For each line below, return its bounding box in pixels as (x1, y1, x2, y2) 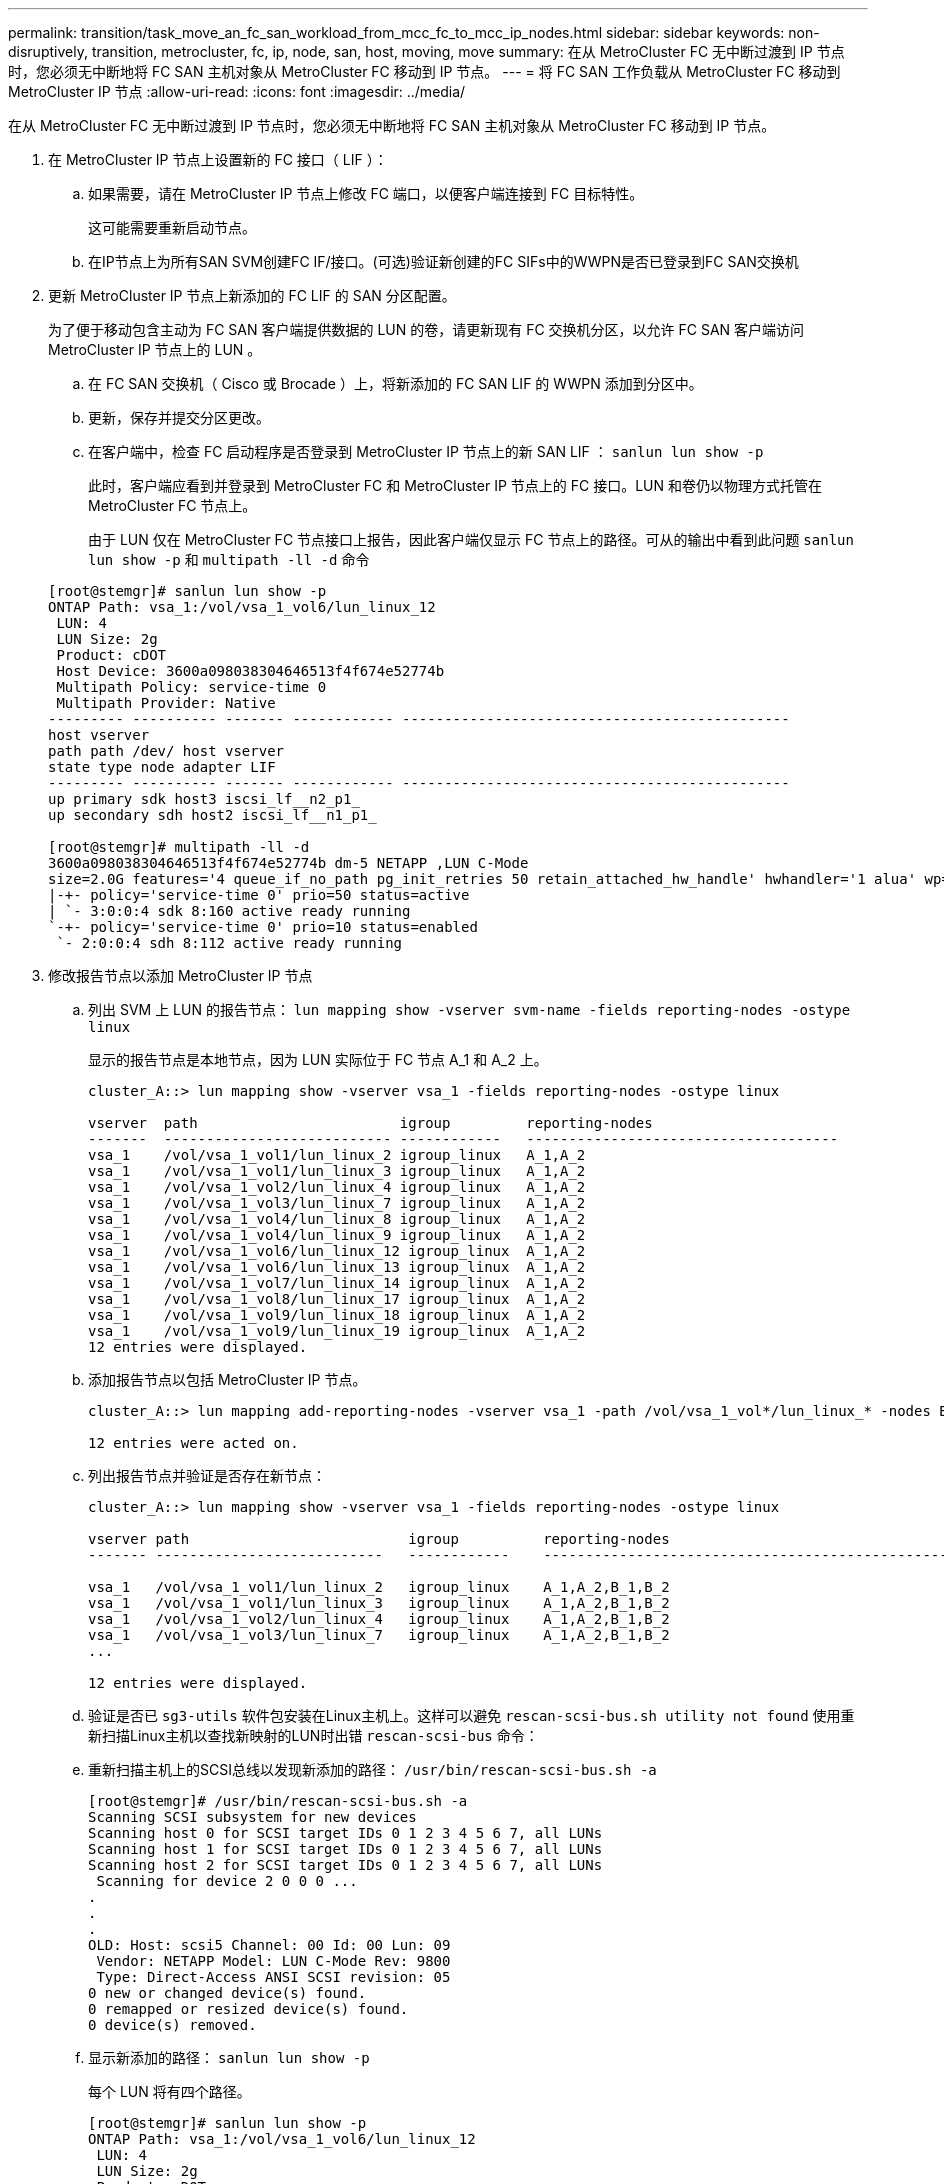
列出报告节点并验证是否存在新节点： (88, 1467, 326, 1484)
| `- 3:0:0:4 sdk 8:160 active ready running (48, 903, 411, 919)
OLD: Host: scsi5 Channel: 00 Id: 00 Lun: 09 (88, 1937, 451, 1953)
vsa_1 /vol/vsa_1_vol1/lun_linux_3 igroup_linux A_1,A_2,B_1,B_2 (88, 1595, 670, 1611)
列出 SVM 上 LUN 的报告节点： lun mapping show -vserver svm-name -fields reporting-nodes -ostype (88, 1001, 851, 1018)
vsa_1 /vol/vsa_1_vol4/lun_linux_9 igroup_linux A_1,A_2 (88, 1227, 586, 1243)
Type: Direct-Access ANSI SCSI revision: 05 (96, 1969, 451, 1985)
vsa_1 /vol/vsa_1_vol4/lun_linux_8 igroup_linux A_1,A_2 (88, 1211, 586, 1227)
